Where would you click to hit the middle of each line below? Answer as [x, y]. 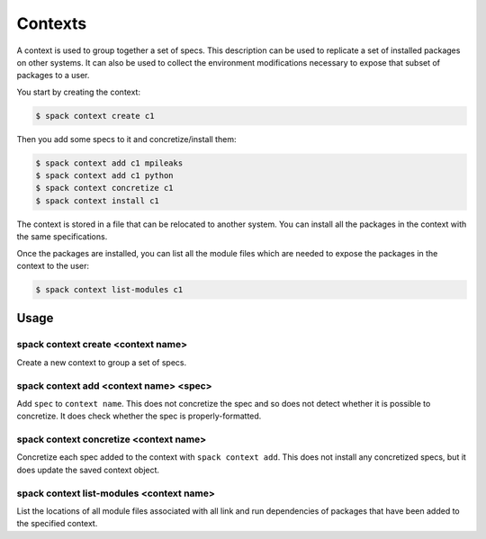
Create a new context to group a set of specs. [102, 362]
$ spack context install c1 [97, 201]
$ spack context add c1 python [105, 176]
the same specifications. [62, 237]
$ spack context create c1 [95, 116]
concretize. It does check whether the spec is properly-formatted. [139, 416]
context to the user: [53, 266]
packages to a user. [53, 76]
